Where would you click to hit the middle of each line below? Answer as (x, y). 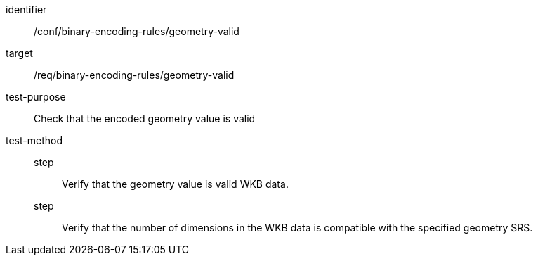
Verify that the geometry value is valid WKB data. (175, 184)
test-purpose (36, 97)
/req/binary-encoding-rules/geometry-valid (134, 75)
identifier (26, 9)
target (19, 53)
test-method (34, 140)
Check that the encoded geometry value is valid (145, 119)
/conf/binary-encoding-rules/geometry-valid (137, 31)
